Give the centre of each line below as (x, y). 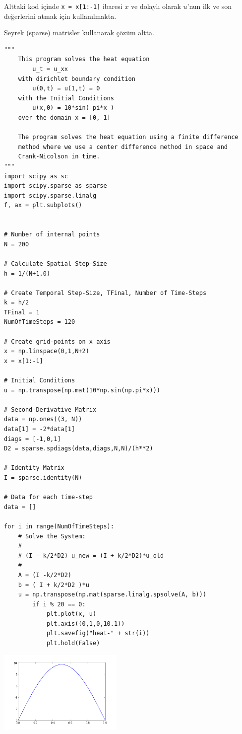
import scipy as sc (36, 176)
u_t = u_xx (50, 69)
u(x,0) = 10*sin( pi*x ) (73, 108)
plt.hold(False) (73, 643)
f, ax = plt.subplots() (43, 205)
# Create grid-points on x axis (57, 341)
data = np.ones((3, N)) (43, 419)
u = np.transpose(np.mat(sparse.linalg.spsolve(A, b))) (112, 595)
